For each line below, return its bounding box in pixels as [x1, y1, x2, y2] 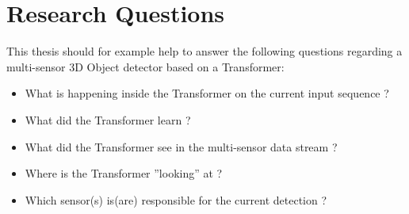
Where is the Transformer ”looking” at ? [25, 165, 223, 182]
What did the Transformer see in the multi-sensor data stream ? [25, 138, 338, 155]
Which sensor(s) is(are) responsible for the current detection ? [25, 191, 327, 208]
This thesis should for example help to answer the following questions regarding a [6, 43, 403, 59]
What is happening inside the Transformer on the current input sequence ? [25, 85, 389, 101]
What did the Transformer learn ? [25, 111, 191, 128]
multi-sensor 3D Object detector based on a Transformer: [6, 58, 285, 75]
